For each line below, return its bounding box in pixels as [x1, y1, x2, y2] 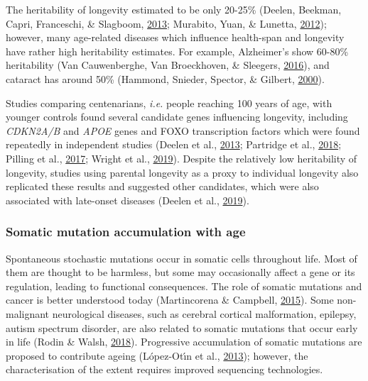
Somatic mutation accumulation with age [6, 223, 246, 241]
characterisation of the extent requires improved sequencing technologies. [6, 362, 323, 377]
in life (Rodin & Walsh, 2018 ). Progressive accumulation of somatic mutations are [6, 334, 362, 349]
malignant [6, 306, 50, 321]
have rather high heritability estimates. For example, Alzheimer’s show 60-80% [6, 43, 349, 58]
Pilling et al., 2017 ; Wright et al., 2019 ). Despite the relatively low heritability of [6, 150, 357, 165]
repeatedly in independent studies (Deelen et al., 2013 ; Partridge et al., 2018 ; [6, 137, 342, 152]
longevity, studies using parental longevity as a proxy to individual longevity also [6, 165, 359, 180]
